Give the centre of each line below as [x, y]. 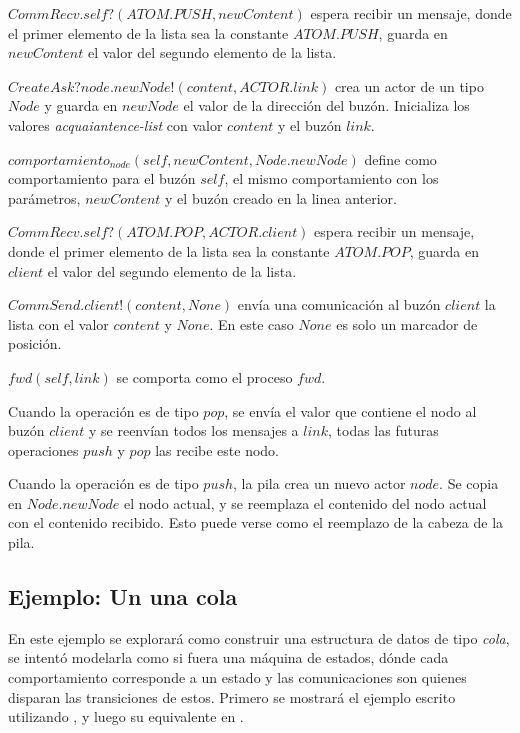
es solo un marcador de [407, 323]
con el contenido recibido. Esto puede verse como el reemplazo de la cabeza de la [256, 522]
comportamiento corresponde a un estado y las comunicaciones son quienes [237, 677]
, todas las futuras [383, 430]
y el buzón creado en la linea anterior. [281, 197]
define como [400, 158]
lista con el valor [58, 323]
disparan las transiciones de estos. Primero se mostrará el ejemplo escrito [232, 696]
